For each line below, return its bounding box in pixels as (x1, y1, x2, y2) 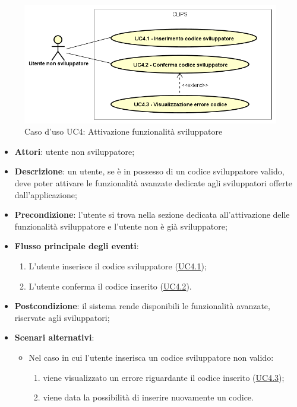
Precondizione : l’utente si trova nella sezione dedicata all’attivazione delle (14, 208, 290, 221)
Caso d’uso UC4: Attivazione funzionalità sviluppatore (24, 125, 223, 138)
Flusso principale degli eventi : (14, 240, 139, 252)
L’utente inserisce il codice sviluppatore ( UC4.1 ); (29, 259, 207, 272)
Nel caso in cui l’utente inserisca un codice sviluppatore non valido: (29, 351, 274, 363)
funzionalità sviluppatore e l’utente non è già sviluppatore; (14, 220, 228, 232)
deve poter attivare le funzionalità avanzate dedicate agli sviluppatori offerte (14, 176, 293, 189)
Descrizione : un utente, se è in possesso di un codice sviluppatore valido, (14, 165, 285, 177)
